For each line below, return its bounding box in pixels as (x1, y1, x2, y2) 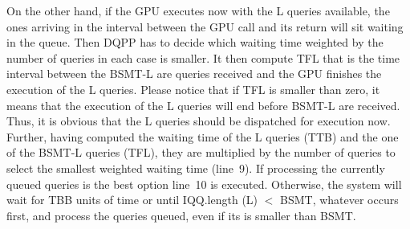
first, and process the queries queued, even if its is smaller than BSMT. (6, 207, 356, 223)
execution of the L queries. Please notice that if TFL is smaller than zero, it (6, 80, 380, 97)
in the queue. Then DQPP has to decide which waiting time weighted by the (6, 34, 384, 51)
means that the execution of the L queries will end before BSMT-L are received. (6, 96, 400, 113)
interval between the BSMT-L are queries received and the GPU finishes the (6, 65, 382, 82)
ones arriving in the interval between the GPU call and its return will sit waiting (6, 18, 404, 35)
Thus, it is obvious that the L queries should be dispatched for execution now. (6, 112, 391, 129)
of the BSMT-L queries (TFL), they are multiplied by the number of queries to (6, 144, 396, 161)
